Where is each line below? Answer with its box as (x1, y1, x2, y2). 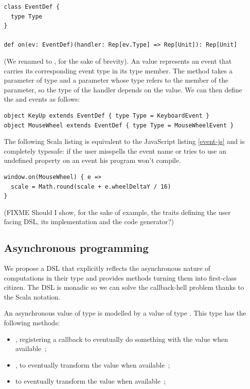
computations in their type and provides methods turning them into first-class (4, 272, 237, 283)
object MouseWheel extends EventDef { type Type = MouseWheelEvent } (4, 122, 234, 129)
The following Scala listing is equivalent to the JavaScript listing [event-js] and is (4, 136, 245, 146)
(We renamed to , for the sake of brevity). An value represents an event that (4, 55, 232, 66)
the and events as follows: (4, 94, 80, 104)
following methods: (4, 318, 60, 328)
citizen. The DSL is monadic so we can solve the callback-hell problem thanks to (4, 282, 244, 292)
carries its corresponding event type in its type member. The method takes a (4, 65, 232, 75)
